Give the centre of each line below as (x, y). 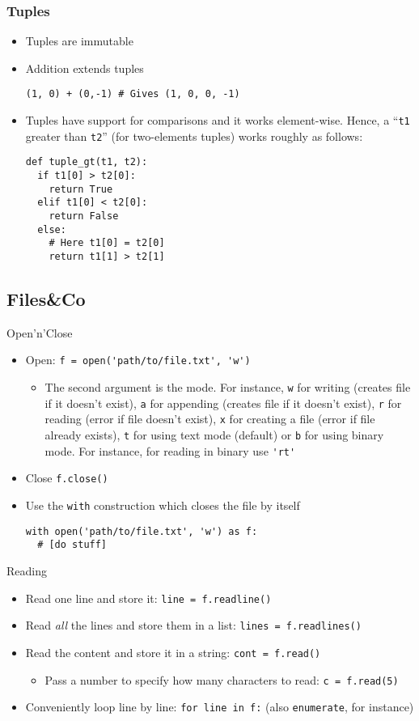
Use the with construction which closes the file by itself (163, 505)
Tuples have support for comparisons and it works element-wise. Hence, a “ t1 (218, 120)
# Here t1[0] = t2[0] (107, 243)
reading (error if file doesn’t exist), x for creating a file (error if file (210, 419)
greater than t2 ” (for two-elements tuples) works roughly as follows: (194, 136)
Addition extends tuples (85, 68)
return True (81, 189)
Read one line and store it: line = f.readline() (148, 598)
